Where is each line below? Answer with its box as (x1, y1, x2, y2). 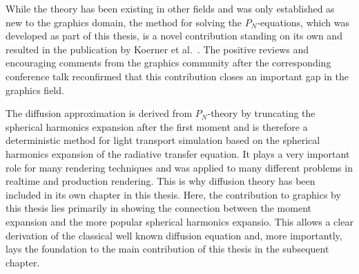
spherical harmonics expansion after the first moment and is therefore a (6, 119, 308, 134)
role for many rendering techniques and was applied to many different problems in (6, 160, 353, 174)
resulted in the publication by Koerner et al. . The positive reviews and (6, 42, 309, 56)
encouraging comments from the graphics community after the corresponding (6, 55, 331, 70)
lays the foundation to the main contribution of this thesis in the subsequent (6, 241, 329, 256)
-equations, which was (257, 15, 349, 29)
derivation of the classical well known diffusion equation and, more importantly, (6, 228, 342, 242)
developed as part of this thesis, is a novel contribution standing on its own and (6, 28, 342, 43)
